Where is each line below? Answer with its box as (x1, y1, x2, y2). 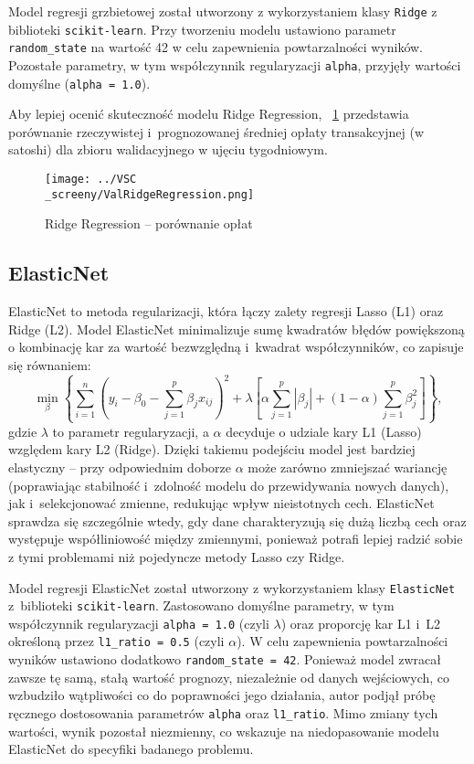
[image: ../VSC (45, 173, 137, 186)
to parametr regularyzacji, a (52, 421, 209, 440)
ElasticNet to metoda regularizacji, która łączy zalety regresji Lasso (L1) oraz (8, 302, 444, 321)
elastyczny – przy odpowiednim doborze (8, 457, 231, 476)
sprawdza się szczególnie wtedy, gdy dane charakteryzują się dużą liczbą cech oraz (8, 511, 467, 530)
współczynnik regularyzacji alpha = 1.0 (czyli (8, 613, 269, 632)
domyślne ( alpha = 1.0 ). (8, 73, 151, 92)
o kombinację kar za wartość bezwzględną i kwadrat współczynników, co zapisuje (8, 337, 464, 356)
